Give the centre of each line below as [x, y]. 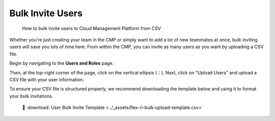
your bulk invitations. [31, 96]
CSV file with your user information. [47, 79]
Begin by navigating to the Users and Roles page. [62, 63]
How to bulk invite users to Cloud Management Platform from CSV [92, 28]
